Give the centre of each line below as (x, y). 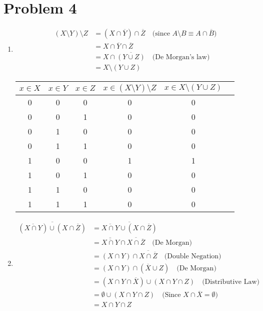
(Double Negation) (193, 256)
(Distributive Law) (231, 282)
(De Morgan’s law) (181, 57)
